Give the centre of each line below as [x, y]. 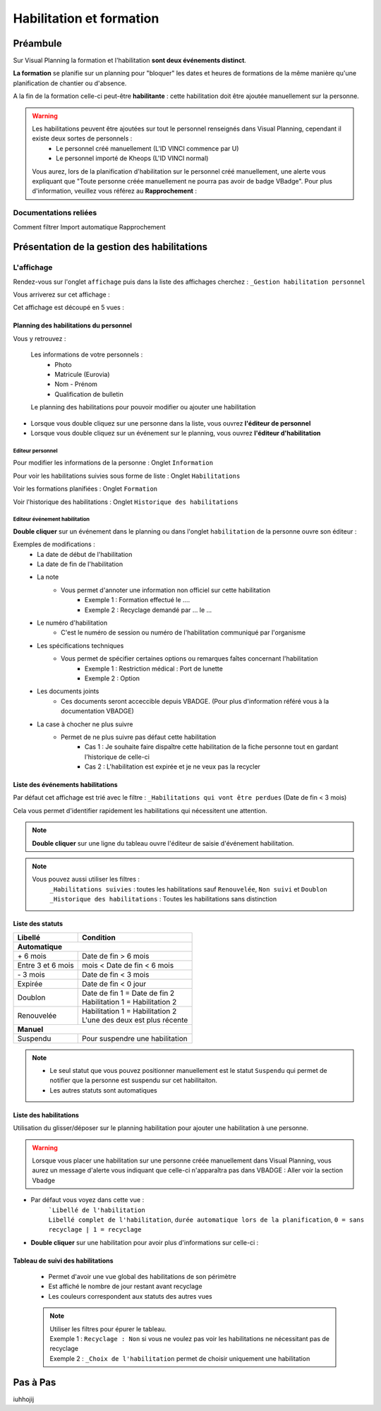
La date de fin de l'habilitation [80, 564]
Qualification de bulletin [89, 394]
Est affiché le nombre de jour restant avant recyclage [125, 1286]
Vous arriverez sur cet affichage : [61, 295]
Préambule [38, 43]
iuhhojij [24, 1399]
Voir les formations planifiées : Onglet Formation [85, 489]
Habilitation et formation [86, 18]
